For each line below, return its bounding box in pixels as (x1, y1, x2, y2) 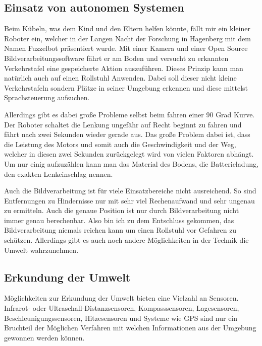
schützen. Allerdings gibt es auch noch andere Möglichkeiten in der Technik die (4, 235, 249, 245)
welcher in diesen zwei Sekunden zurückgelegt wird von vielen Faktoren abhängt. (4, 149, 254, 159)
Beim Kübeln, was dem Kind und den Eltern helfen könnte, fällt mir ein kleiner (4, 23, 250, 34)
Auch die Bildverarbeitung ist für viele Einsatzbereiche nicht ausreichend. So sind (4, 185, 256, 196)
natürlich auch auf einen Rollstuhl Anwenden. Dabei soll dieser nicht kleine (4, 73, 237, 83)
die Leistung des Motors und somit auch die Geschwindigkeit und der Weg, (4, 139, 236, 149)
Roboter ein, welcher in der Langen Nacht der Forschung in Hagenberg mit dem (4, 33, 251, 43)
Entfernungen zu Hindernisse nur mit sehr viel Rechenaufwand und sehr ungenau (4, 195, 255, 205)
